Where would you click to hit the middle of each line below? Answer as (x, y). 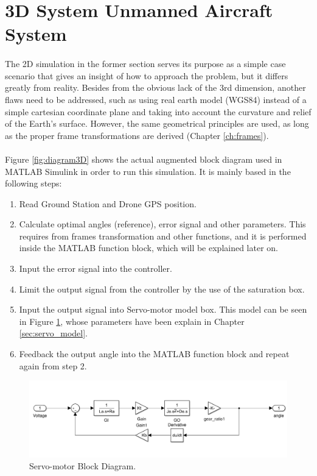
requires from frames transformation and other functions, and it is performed (163, 236)
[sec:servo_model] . (53, 333)
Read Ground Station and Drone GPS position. (108, 203)
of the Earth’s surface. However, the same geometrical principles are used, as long (157, 123)
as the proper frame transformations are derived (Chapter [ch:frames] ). (137, 135)
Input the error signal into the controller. (96, 268)
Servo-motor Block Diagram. (83, 466)
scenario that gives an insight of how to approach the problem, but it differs (147, 75)
